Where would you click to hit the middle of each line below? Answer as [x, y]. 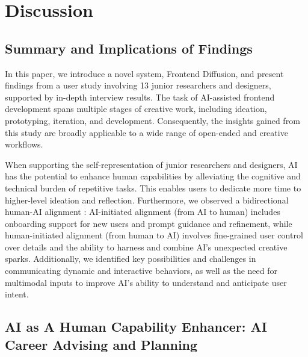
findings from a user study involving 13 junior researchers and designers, [138, 85]
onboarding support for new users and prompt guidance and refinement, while [149, 223]
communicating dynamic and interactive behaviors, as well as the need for [141, 271]
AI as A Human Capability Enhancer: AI [136, 327]
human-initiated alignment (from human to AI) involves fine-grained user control [154, 235]
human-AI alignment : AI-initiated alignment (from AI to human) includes [143, 212]
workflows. [24, 144]
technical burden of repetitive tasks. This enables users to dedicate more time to [153, 188]
